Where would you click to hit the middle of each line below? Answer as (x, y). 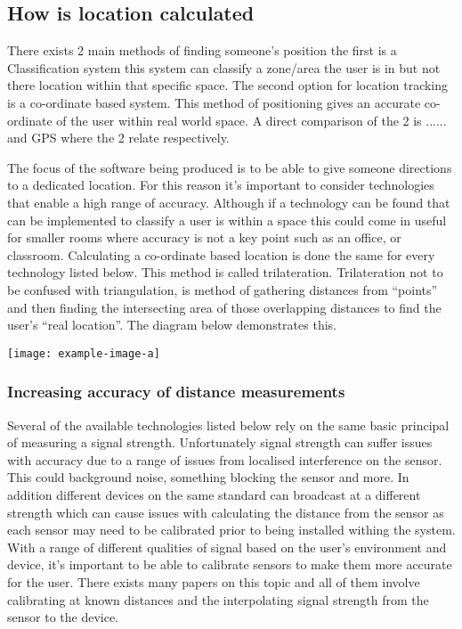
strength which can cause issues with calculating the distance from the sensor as (226, 512)
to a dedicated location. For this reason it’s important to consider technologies (221, 185)
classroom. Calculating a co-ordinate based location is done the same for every (221, 254)
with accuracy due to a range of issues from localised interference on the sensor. (225, 459)
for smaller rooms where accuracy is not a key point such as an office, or (204, 237)
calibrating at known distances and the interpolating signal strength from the (218, 599)
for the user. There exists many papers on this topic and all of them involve (214, 581)
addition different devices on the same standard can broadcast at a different (214, 494)
